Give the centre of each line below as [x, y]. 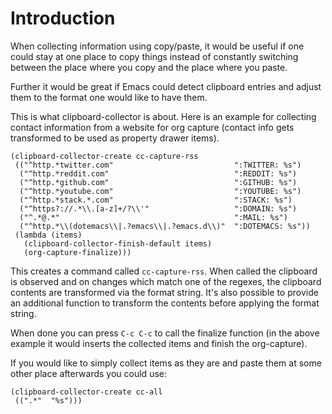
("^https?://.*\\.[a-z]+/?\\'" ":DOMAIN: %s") [158, 208]
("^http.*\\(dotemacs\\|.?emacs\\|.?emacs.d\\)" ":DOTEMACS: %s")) [165, 226]
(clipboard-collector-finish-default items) [118, 243]
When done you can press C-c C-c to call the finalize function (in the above [165, 333]
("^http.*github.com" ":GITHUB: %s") [158, 182]
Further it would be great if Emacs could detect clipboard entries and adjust [166, 86]
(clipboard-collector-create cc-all [86, 392]
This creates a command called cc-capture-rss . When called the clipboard [164, 271]
